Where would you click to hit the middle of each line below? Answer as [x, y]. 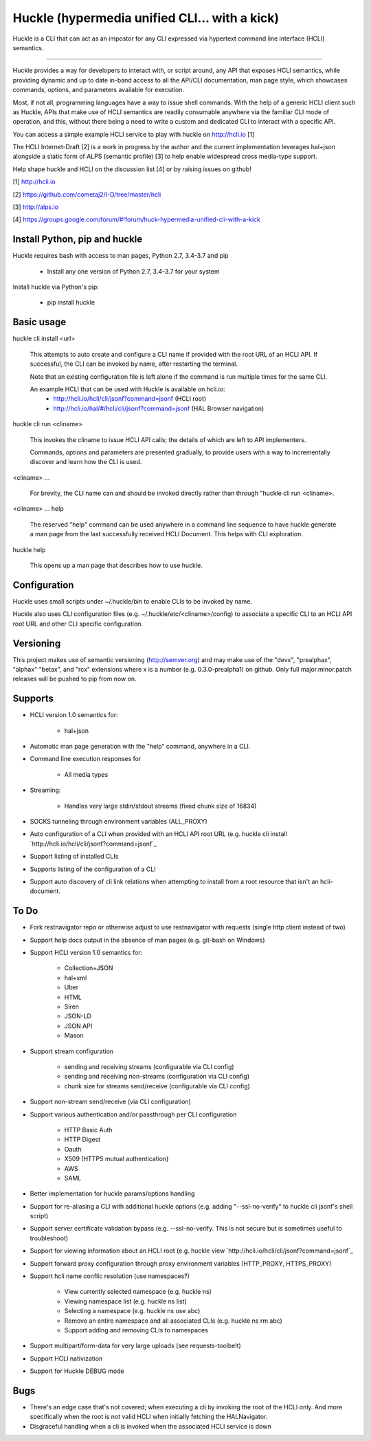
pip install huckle [71, 302]
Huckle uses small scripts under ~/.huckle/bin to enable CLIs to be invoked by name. [133, 601]
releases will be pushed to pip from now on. [75, 679]
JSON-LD [78, 1016]
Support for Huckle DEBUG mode [77, 1371]
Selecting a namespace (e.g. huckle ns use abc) [132, 1311]
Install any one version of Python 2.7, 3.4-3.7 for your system [133, 271]
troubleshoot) [49, 1238]
